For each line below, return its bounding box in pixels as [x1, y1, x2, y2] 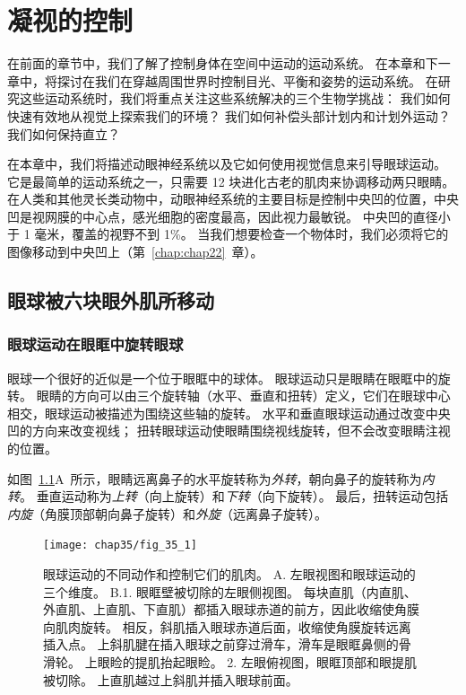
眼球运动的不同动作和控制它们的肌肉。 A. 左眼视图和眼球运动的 [43, 565, 416, 584]
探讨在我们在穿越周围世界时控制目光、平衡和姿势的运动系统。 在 [56, 71, 438, 90]
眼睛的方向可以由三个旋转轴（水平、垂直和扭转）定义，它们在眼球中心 [36, 386, 451, 405]
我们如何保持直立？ [7, 124, 120, 143]
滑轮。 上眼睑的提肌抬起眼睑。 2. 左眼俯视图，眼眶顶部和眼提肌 [43, 653, 417, 672]
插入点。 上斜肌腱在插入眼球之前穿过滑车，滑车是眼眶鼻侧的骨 [43, 635, 411, 654]
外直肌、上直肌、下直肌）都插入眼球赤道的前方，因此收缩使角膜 [43, 600, 419, 619]
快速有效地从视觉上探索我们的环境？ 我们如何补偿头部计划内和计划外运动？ [7, 106, 451, 125]
